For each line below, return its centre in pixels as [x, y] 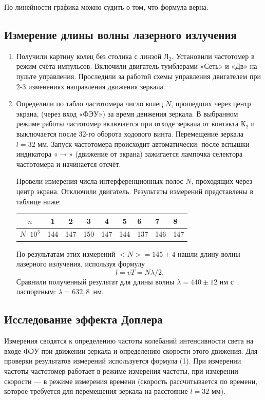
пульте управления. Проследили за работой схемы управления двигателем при [139, 76]
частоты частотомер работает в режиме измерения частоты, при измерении [121, 370]
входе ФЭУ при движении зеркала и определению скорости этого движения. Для [131, 350]
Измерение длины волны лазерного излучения [120, 34]
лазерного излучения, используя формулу [80, 264]
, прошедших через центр [211, 103]
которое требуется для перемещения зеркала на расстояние [96, 391]
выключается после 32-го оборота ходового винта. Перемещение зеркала [130, 133]
